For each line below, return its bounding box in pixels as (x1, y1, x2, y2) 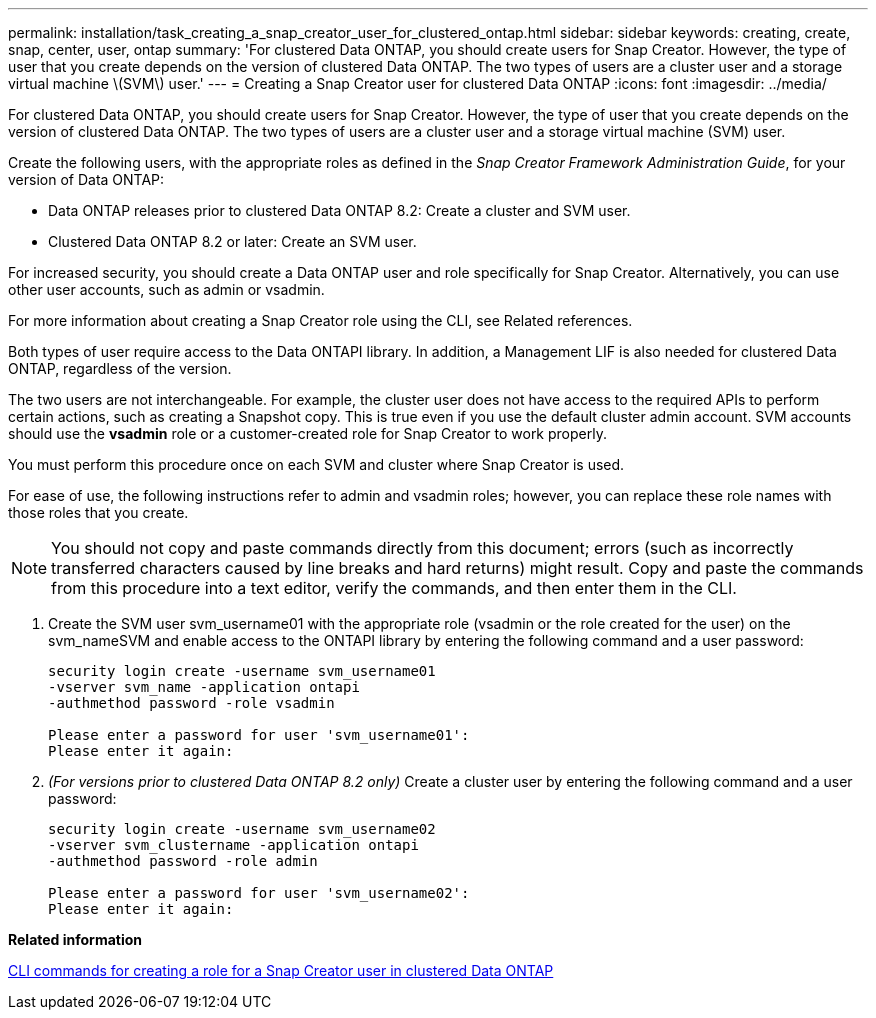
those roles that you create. (8, 504, 189, 521)
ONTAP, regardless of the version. (8, 360, 232, 377)
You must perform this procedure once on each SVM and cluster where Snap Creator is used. (8, 456, 625, 473)
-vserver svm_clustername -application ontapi (48, 837, 419, 853)
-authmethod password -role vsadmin (48, 695, 335, 711)
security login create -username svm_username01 (48, 663, 436, 679)
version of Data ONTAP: (8, 171, 165, 188)
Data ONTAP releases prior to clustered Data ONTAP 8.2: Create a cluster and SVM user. (48, 202, 631, 219)
